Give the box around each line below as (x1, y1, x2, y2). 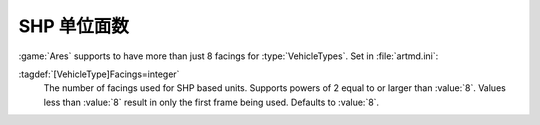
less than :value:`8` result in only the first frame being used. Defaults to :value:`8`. (43, 96, 380, 108)
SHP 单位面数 (18, 15, 130, 37)
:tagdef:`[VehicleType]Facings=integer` (18, 68, 180, 80)
